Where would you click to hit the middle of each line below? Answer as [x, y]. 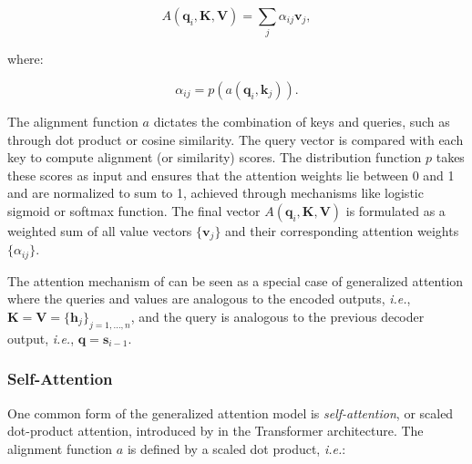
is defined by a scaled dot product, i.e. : [236, 448]
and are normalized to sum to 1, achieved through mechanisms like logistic [215, 193]
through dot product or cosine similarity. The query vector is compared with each [236, 139]
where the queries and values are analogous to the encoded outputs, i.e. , [209, 299]
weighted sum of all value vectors [100, 230]
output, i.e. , [41, 338]
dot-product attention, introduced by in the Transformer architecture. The [215, 431]
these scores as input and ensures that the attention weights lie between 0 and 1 [231, 175]
